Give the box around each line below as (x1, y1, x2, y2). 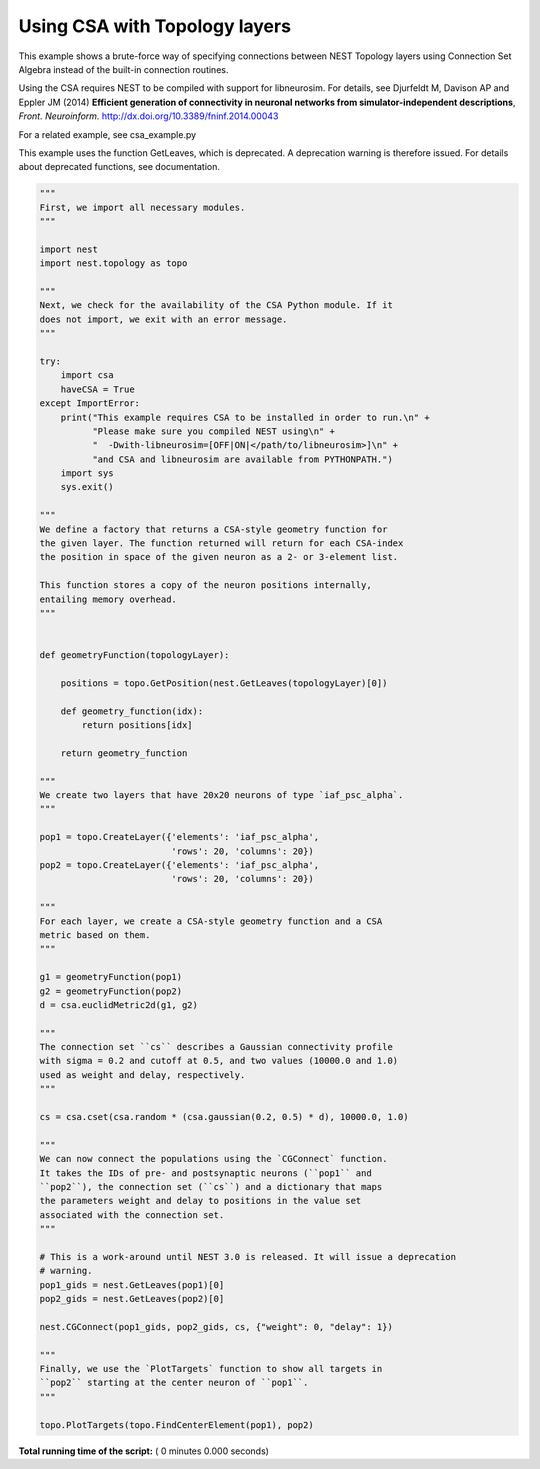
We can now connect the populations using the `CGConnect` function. (39, 1153, 388, 1165)
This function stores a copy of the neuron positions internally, (39, 580, 372, 591)
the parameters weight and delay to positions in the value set (39, 1195, 362, 1207)
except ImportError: (39, 398, 140, 409)
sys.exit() (60, 481, 114, 493)
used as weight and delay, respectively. (39, 1069, 246, 1080)
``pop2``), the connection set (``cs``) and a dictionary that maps (39, 1181, 383, 1192)
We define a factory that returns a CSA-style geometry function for (39, 523, 388, 535)
